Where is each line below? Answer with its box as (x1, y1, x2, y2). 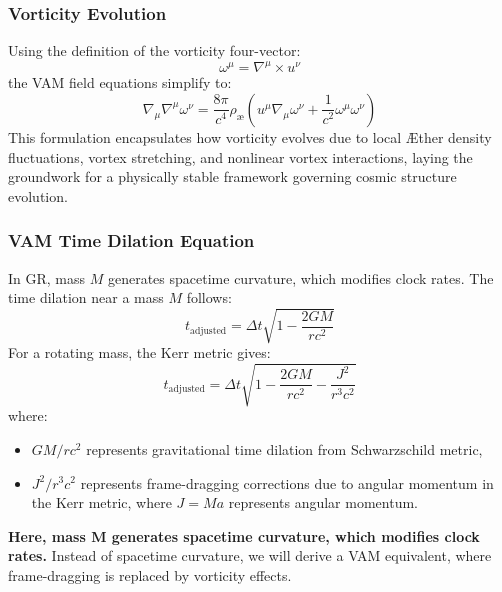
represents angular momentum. (228, 492, 418, 513)
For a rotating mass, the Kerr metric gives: (8, 342, 271, 363)
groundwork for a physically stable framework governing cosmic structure (8, 166, 457, 187)
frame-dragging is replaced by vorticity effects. (8, 564, 292, 585)
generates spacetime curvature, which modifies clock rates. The (107, 267, 494, 288)
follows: (186, 287, 232, 308)
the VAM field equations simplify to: (8, 72, 232, 93)
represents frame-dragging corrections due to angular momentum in (80, 472, 494, 493)
